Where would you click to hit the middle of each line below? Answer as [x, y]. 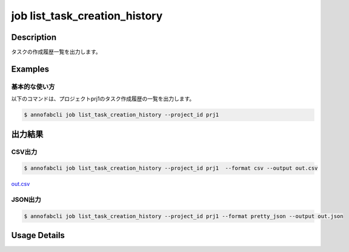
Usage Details [38, 235]
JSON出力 [26, 200]
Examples [30, 69]
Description [34, 37]
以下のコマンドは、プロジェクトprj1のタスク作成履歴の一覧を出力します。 [103, 99]
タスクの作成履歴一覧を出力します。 [56, 52]
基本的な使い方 [33, 87]
